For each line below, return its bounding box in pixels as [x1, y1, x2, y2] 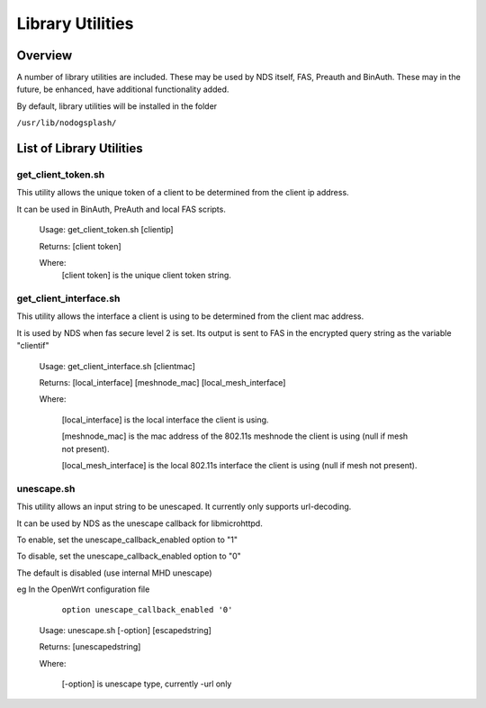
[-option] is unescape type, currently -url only [61, 678, 232, 689]
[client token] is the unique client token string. [61, 270, 231, 281]
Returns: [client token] [39, 241, 121, 251]
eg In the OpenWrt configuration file [16, 584, 150, 595]
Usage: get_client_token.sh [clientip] [39, 224, 175, 235]
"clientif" [16, 340, 49, 351]
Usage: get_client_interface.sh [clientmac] [39, 360, 195, 371]
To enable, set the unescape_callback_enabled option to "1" [16, 534, 238, 545]
